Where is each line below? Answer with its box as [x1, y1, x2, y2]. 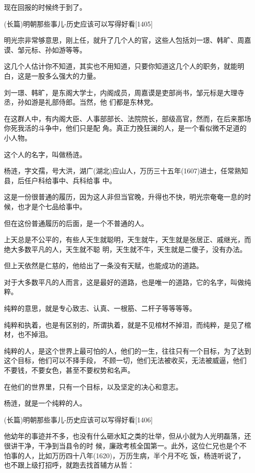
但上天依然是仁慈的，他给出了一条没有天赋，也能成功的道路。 [4, 260, 203, 271]
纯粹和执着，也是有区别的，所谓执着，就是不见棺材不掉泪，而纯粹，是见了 [4, 319, 244, 330]
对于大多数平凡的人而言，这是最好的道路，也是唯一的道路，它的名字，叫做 [4, 277, 244, 287]
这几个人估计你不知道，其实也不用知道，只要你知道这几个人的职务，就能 [4, 61, 237, 71]
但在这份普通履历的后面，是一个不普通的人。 [4, 218, 148, 228]
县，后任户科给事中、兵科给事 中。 [4, 175, 116, 185]
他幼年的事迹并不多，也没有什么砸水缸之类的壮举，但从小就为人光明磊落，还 [4, 431, 251, 441]
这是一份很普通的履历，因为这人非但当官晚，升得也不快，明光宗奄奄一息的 [4, 192, 244, 202]
